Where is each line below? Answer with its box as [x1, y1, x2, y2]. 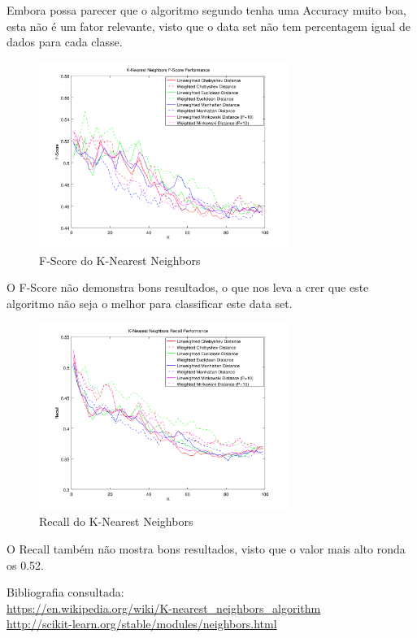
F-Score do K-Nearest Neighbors [39, 251, 201, 268]
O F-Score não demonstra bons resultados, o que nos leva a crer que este [7, 279, 369, 296]
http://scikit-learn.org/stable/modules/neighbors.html [7, 615, 277, 632]
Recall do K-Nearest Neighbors [39, 513, 193, 530]
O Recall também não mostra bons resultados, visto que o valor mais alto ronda [7, 540, 406, 557]
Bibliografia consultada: [7, 584, 124, 601]
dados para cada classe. [7, 33, 123, 50]
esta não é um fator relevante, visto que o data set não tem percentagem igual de [7, 17, 410, 34]
